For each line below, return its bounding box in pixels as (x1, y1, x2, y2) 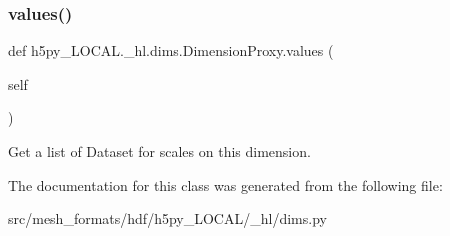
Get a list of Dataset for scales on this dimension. (8, 141, 311, 161)
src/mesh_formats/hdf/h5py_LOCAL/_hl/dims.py (8, 208, 327, 229)
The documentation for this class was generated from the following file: (8, 174, 443, 195)
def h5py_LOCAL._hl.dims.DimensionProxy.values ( (8, 40, 334, 61)
